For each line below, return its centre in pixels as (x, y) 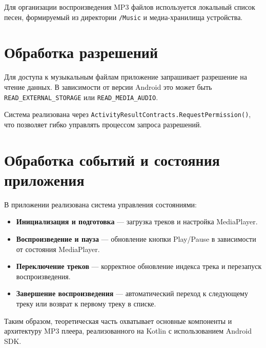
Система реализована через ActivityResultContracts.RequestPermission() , (128, 114)
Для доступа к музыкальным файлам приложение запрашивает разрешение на (126, 77)
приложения (44, 179)
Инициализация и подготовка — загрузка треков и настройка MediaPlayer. (137, 221)
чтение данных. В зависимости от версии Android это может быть (108, 86)
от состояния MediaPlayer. (58, 249)
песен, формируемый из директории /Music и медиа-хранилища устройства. (124, 17)
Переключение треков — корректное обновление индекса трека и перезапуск (139, 266)
